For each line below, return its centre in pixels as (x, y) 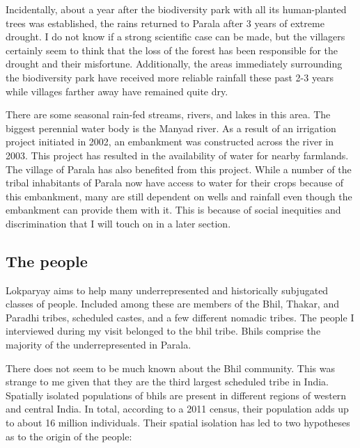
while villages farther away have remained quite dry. (117, 91)
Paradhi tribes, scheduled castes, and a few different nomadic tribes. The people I (180, 317)
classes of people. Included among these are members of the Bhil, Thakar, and (172, 304)
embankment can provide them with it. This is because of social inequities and (173, 210)
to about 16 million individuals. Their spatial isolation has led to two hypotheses (178, 423)
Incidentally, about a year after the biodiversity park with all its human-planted (176, 9)
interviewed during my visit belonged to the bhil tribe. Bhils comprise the (163, 331)
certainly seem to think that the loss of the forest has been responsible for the (172, 50)
